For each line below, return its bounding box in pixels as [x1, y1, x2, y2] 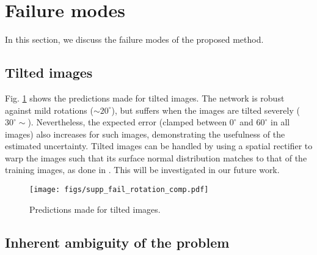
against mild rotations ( [5, 103, 93, 116]
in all [271, 116, 290, 128]
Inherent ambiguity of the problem [5, 232, 230, 251]
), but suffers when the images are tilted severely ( [111, 103, 300, 116]
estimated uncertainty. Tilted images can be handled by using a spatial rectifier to [5, 139, 313, 152]
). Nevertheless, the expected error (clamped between [27, 116, 227, 128]
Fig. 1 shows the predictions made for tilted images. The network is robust [5, 91, 285, 104]
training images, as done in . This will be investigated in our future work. [5, 163, 280, 176]
